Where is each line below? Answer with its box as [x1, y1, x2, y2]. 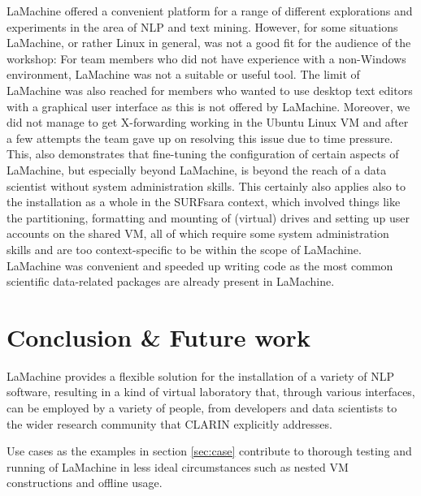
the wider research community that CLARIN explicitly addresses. [7, 415, 332, 432]
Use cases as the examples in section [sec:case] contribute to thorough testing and [7, 442, 412, 459]
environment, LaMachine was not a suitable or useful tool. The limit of [7, 66, 360, 83]
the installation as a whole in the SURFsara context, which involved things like [7, 193, 401, 210]
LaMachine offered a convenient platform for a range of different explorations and [7, 2, 413, 19]
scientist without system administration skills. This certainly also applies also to [7, 177, 406, 194]
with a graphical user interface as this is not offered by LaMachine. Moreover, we [7, 97, 410, 114]
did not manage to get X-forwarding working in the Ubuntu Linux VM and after [7, 114, 409, 131]
